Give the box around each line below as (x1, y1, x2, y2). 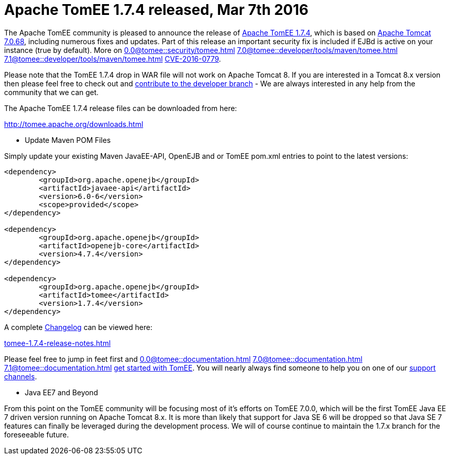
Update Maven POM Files (25, 135, 111, 144)
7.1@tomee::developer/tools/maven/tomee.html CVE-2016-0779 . (4, 54, 221, 63)
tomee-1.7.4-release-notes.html (4, 338, 111, 347)
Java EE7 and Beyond (25, 388, 98, 397)
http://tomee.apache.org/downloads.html (4, 119, 143, 128)
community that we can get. (4, 87, 99, 97)
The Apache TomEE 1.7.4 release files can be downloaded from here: (4, 103, 237, 113)
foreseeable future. (4, 430, 69, 439)
